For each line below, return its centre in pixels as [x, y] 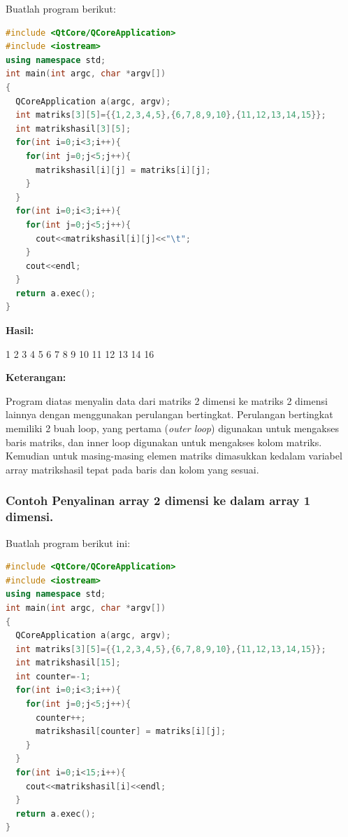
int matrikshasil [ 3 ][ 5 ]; [73, 129]
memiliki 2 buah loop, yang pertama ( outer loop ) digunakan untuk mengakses [172, 428]
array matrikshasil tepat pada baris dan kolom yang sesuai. [132, 469]
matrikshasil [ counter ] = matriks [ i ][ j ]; [131, 732]
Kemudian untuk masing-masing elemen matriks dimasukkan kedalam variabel [174, 456]
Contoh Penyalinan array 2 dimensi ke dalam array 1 [158, 500]
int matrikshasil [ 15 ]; [68, 663]
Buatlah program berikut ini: [68, 542]
